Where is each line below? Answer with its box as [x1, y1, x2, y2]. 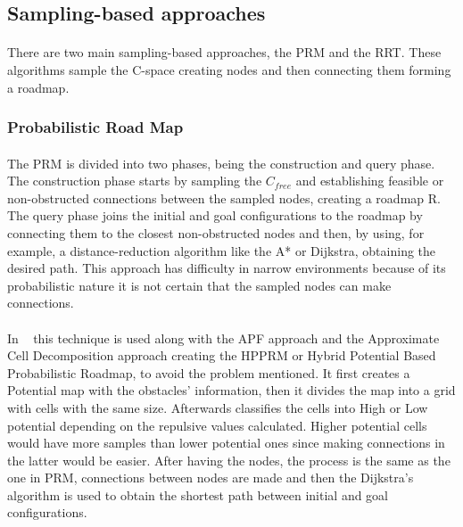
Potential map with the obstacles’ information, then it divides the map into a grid [7, 381, 456, 399]
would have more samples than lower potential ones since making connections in [7, 433, 445, 452]
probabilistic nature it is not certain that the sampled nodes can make [7, 276, 392, 294]
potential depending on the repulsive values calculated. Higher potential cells [7, 416, 427, 434]
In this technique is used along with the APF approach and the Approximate [7, 328, 440, 347]
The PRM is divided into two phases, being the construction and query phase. [7, 153, 435, 172]
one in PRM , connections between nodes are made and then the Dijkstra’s [7, 468, 414, 487]
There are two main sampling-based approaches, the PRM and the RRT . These [7, 43, 442, 62]
